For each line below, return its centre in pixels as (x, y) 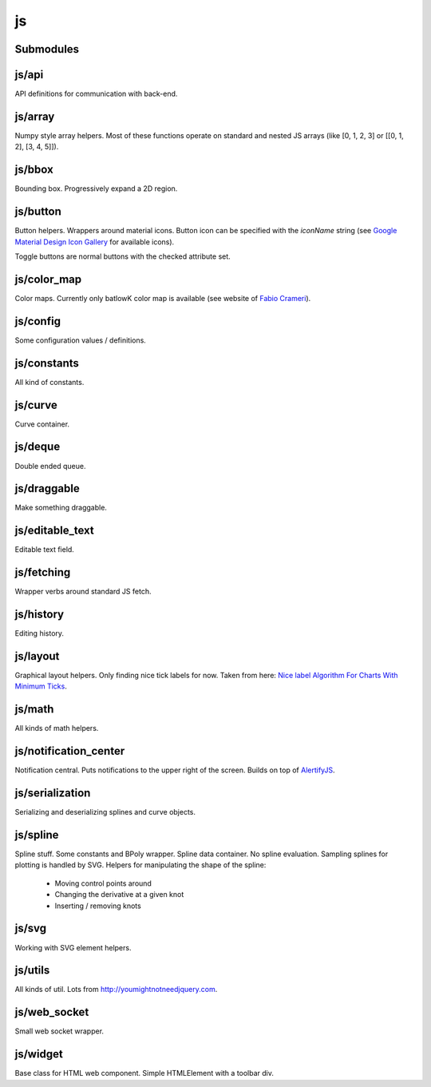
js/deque (38, 447)
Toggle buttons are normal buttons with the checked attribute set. (123, 256)
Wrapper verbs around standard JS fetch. (83, 592)
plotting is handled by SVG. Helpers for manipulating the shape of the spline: (140, 865)
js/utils (32, 970)
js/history (40, 615)
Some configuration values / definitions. (81, 340)
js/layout (37, 656)
